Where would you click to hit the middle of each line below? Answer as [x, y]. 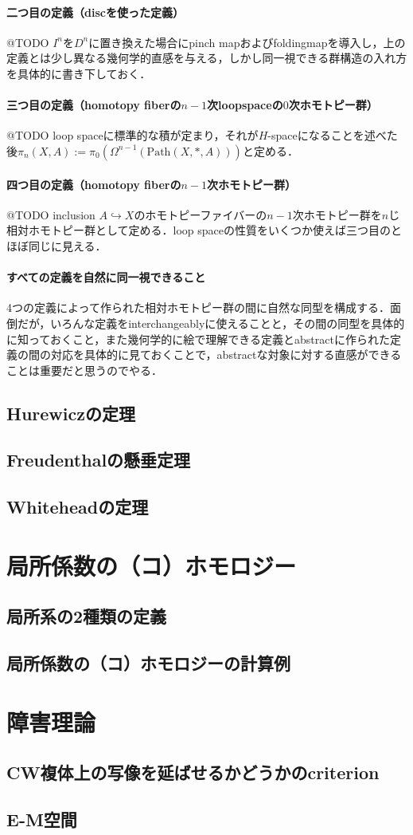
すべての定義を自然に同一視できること [106, 277]
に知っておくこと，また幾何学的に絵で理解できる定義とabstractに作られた [198, 339]
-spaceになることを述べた [333, 135]
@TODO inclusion [51, 214]
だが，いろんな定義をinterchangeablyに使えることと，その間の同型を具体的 [211, 323]
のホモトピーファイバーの [201, 214]
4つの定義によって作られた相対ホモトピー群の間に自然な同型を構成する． [198, 307]
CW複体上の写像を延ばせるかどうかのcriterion [193, 772]
